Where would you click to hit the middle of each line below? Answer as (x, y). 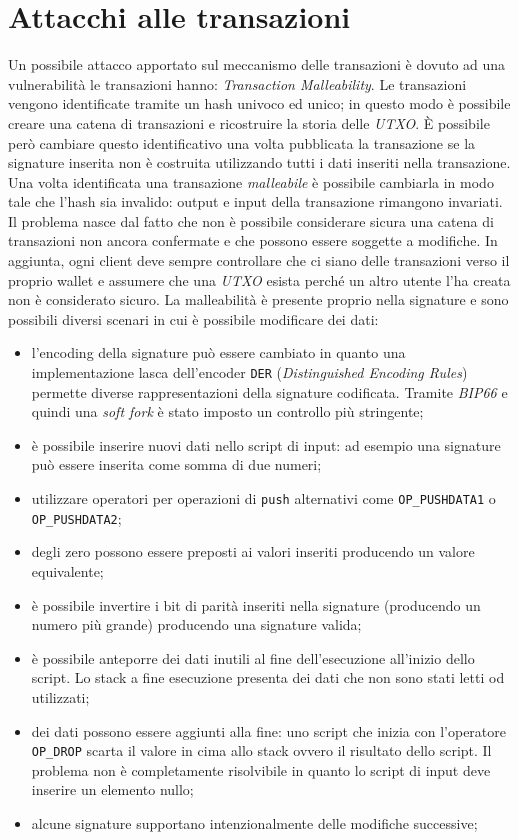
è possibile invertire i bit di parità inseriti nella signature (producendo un (256, 604)
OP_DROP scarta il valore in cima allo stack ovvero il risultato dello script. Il (261, 750)
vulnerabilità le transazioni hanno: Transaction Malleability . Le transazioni (237, 83)
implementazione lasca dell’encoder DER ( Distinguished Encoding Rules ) (249, 372)
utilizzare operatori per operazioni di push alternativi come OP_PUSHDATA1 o (263, 498)
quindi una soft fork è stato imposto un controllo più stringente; (227, 411)
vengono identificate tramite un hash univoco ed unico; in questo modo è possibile (259, 103)
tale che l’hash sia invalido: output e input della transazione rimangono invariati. (255, 201)
